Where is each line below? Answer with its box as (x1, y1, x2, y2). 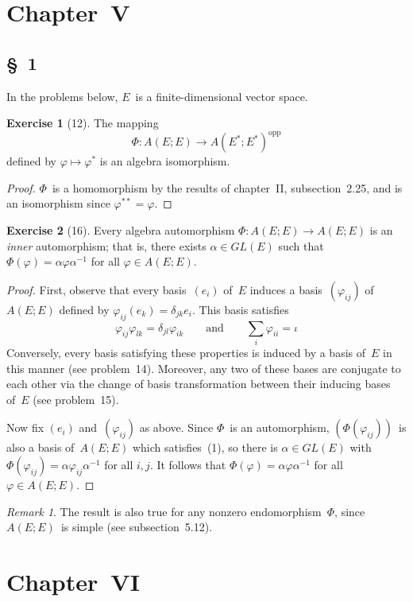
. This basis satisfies (192, 301, 289, 317)
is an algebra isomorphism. (99, 153, 230, 169)
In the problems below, (6, 87, 118, 104)
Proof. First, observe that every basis (6, 281, 187, 297)
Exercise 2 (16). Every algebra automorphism (6, 222, 235, 239)
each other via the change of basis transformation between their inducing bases (6, 375, 391, 392)
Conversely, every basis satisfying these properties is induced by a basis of (6, 344, 366, 360)
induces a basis (249, 281, 322, 297)
